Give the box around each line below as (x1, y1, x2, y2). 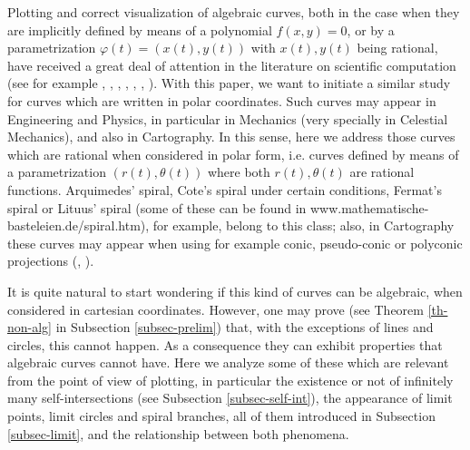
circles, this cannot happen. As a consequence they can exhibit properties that (7, 335, 443, 354)
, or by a (347, 20, 395, 39)
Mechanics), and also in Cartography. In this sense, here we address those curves (7, 127, 455, 146)
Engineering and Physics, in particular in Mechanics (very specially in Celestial (7, 109, 448, 128)
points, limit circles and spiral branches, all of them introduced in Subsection (7, 406, 436, 426)
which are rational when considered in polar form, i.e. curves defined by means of (7, 144, 459, 163)
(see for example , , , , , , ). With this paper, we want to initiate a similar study (7, 73, 451, 93)
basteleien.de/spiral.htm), (7, 216, 150, 235)
